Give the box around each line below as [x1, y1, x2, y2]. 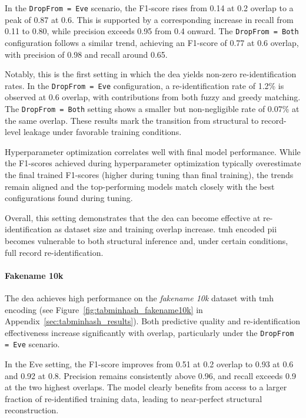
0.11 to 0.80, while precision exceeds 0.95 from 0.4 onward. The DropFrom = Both [5, 25, 299, 37]
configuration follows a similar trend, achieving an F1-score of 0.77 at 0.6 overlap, [5, 36, 299, 48]
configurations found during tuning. [5, 192, 133, 204]
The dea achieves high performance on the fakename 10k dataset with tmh [5, 291, 274, 304]
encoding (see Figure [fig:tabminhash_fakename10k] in [5, 303, 203, 315]
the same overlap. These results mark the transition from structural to [5, 114, 259, 126]
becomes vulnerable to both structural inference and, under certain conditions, [5, 234, 288, 246]
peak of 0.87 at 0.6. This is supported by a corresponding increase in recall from [5, 13, 294, 25]
